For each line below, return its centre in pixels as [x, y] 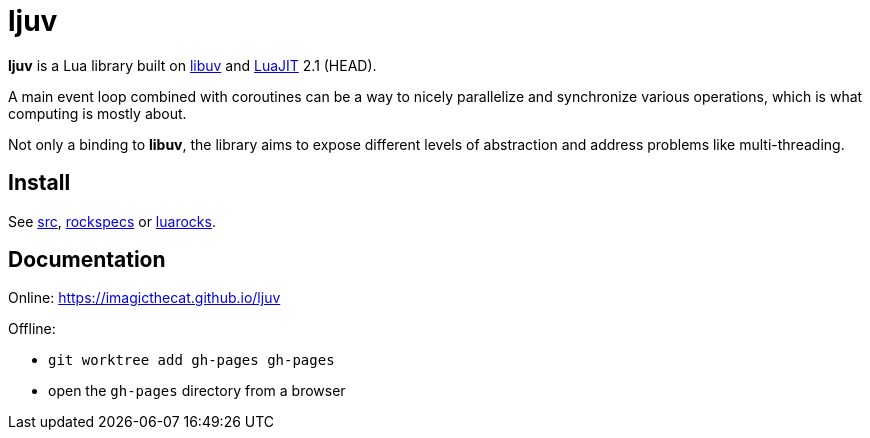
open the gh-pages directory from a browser [197, 391]
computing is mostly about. [97, 113]
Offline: [32, 329]
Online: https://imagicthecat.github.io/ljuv [144, 298]
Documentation [87, 260]
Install [39, 183]
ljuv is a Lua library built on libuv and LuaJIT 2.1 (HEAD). [192, 65]
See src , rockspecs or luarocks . [112, 221]
